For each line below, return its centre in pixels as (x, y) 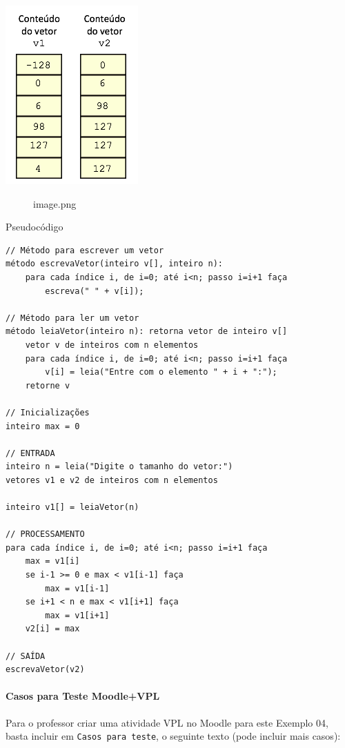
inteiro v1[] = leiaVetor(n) (72, 508)
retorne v (48, 385)
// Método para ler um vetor (72, 318)
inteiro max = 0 (43, 426)
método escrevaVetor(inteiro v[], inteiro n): (114, 264)
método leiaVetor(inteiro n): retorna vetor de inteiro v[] (147, 332)
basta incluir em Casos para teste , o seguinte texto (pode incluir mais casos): (173, 736)
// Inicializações (48, 412)
